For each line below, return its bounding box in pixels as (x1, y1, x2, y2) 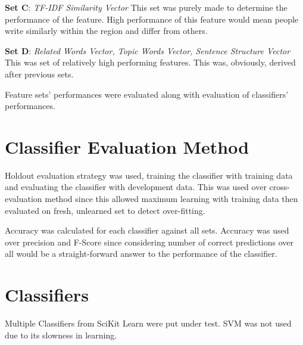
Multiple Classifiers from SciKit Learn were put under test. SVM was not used (5, 317, 292, 330)
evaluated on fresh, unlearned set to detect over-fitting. (5, 204, 205, 216)
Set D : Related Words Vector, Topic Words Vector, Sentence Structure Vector (5, 44, 290, 57)
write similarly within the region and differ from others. (5, 24, 208, 37)
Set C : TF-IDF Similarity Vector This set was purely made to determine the (5, 1, 288, 13)
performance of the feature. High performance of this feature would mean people (5, 13, 299, 25)
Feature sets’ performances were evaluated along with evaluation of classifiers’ (5, 88, 289, 100)
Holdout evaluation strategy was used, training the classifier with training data (5, 169, 293, 181)
